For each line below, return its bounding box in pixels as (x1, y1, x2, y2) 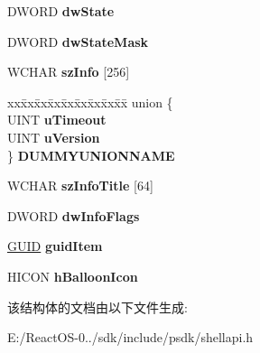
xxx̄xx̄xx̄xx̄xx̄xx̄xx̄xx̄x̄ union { (7, 92, 173, 111)
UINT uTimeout (7, 110, 107, 129)
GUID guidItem (7, 237, 103, 255)
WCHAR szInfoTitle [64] (7, 176, 153, 195)
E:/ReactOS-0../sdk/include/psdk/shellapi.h (7, 328, 254, 347)
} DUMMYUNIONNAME (7, 145, 175, 164)
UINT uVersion (7, 127, 100, 146)
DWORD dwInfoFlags (7, 206, 140, 225)
